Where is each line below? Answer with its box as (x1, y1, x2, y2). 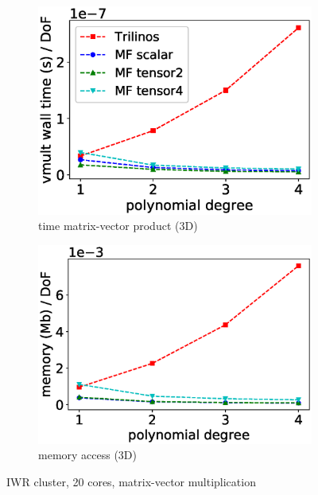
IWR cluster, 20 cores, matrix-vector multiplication (6, 474, 256, 489)
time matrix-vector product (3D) (38, 217, 198, 234)
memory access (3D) (38, 446, 138, 463)
